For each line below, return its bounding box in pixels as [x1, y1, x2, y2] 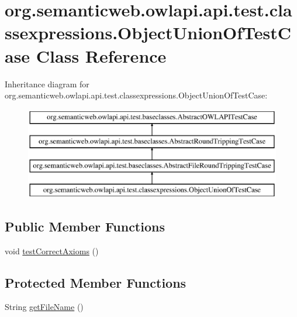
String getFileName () [5, 301, 84, 313]
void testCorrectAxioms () [5, 244, 99, 257]
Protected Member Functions [5, 273, 187, 291]
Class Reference [36, 43, 167, 67]
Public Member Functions [5, 217, 165, 235]
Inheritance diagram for [5, 77, 89, 90]
